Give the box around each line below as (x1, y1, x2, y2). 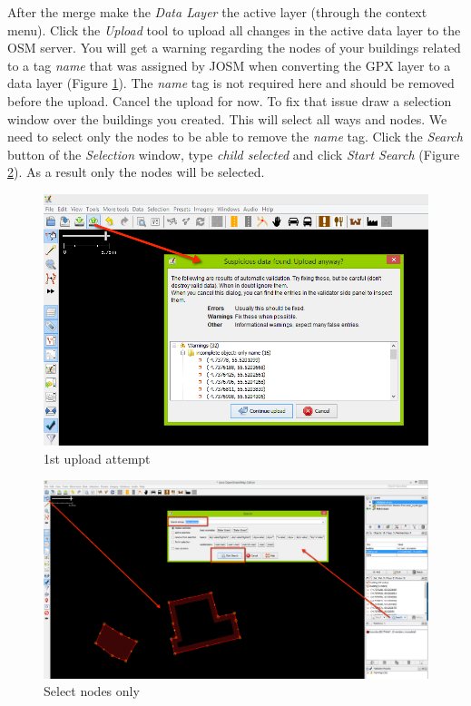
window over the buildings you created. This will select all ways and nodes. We (7, 109, 447, 128)
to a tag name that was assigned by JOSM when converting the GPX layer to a (7, 55, 451, 74)
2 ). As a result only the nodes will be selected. (7, 162, 265, 181)
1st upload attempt (44, 448, 151, 467)
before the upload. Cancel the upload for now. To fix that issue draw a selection (7, 91, 452, 110)
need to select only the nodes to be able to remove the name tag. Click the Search (7, 127, 463, 146)
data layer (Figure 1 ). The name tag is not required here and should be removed (7, 74, 455, 93)
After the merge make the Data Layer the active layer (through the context (7, 3, 427, 21)
